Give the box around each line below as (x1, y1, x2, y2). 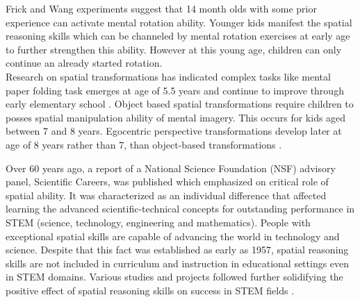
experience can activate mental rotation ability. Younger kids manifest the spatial (6, 15, 352, 29)
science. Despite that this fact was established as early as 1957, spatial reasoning (6, 242, 349, 257)
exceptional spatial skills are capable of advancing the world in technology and (6, 228, 340, 243)
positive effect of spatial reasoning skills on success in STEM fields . (6, 283, 295, 297)
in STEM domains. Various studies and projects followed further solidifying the (6, 269, 343, 284)
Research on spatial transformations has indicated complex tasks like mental (6, 69, 331, 83)
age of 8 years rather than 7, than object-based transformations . (6, 137, 282, 151)
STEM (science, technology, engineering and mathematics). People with (6, 215, 311, 229)
